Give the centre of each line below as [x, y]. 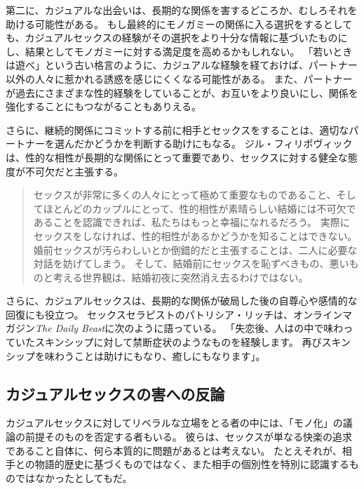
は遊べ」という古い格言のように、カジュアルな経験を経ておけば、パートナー [182, 65]
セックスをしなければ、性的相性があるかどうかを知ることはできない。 [195, 235]
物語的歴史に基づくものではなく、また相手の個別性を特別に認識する [192, 464]
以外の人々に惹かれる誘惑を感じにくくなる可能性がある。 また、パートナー [179, 78]
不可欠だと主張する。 [74, 171]
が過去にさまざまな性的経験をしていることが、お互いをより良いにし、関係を [182, 92]
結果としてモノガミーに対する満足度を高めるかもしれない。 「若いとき [189, 51]
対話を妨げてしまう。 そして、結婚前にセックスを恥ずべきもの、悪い [191, 263]
